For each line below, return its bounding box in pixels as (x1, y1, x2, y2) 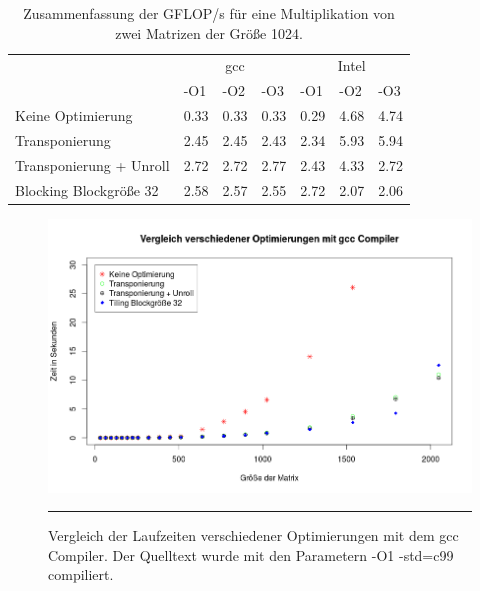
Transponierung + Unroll (15, 154, 170, 175)
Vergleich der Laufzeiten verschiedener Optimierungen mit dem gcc (48, 525, 459, 546)
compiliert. (48, 564, 114, 585)
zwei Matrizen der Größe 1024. (115, 22, 303, 43)
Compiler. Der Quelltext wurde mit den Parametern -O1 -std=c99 (48, 544, 454, 565)
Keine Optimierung (15, 105, 133, 126)
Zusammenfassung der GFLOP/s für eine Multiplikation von (23, 3, 395, 23)
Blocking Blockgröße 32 (15, 179, 159, 200)
